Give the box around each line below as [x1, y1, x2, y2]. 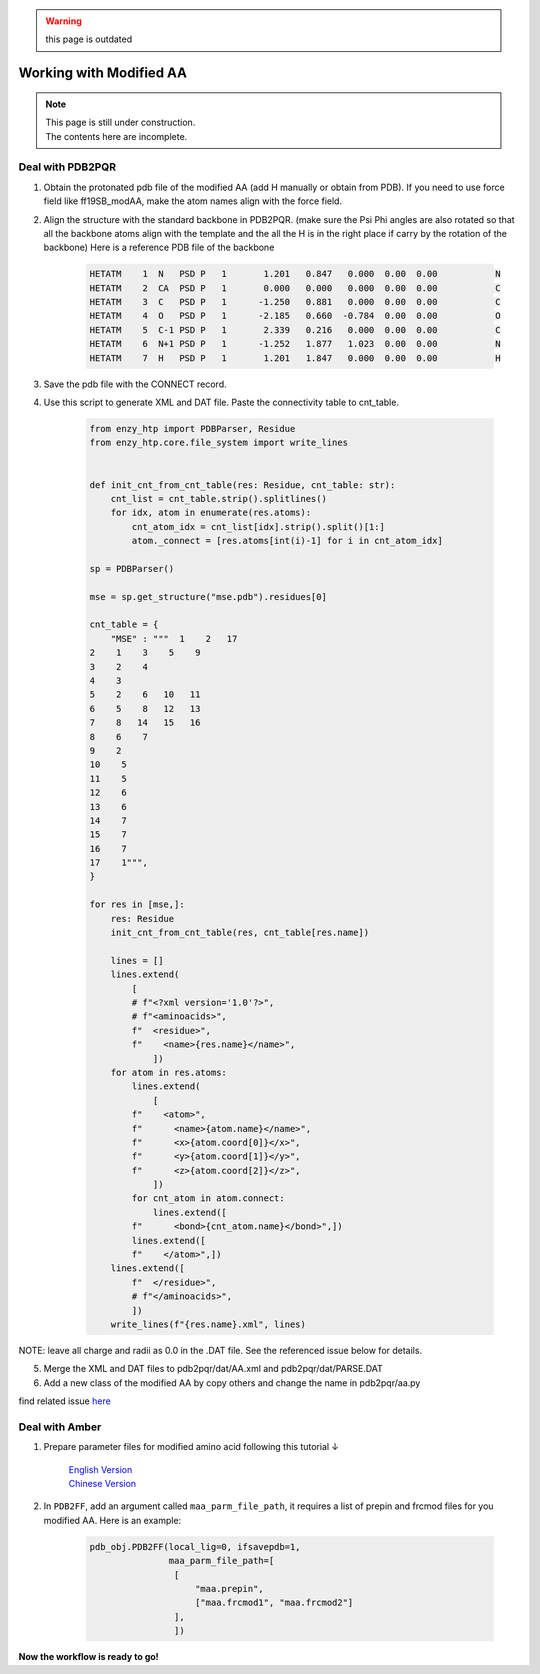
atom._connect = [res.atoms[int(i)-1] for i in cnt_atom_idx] [131, 535, 444, 547]
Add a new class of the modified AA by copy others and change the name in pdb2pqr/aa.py [43, 1376, 421, 1389]
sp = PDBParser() [89, 563, 175, 574]
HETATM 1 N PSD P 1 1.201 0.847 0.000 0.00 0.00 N [89, 268, 502, 280]
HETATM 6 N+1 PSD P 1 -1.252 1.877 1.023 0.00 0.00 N [89, 338, 502, 350]
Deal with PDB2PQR [18, 160, 117, 174]
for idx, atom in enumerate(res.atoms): [110, 507, 312, 519]
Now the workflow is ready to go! [18, 1651, 159, 1663]
